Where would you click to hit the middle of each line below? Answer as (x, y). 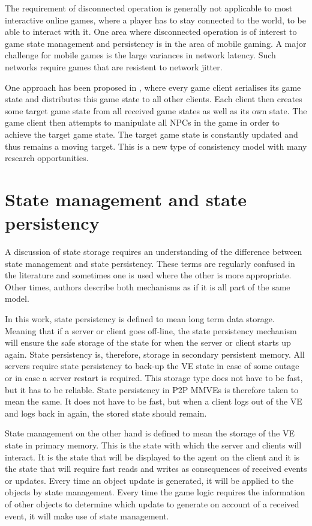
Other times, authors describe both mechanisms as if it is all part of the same (148, 286)
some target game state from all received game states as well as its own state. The (156, 110)
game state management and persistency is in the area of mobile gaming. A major (156, 43)
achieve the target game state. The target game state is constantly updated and (151, 134)
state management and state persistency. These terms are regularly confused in (150, 263)
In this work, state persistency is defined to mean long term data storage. (140, 319)
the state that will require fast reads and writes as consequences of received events (156, 469)
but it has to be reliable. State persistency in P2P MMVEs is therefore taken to (152, 389)
